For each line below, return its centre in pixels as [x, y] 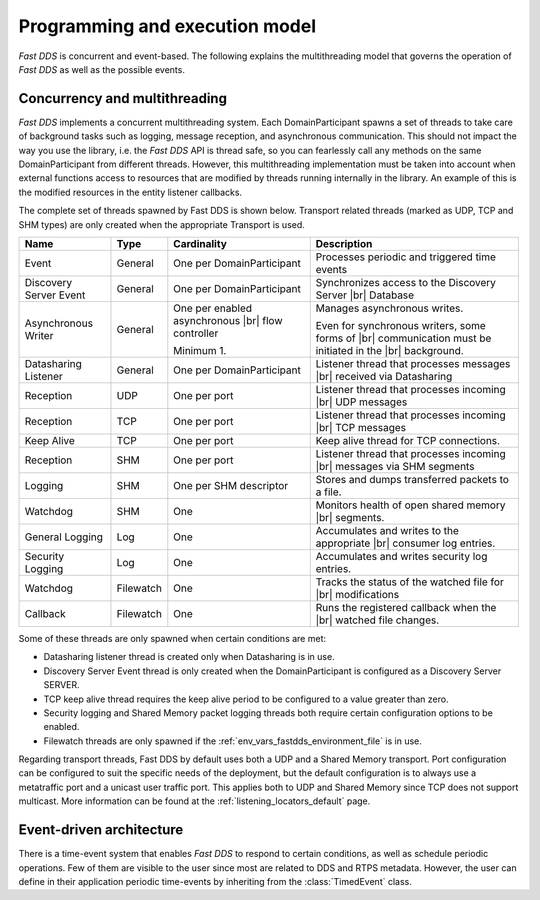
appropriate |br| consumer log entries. [405, 543]
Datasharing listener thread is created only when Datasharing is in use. [189, 657]
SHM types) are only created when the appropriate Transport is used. [161, 224]
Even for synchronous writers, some [401, 325]
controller [196, 333]
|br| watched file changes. [377, 620]
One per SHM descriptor [231, 485]
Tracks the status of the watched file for [409, 582]
